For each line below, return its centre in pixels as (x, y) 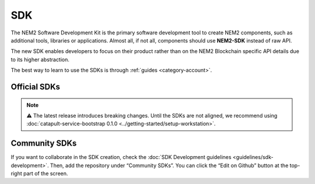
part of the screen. (46, 173)
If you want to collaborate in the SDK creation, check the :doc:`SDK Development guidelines (121, 157)
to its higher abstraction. (40, 59)
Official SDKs (36, 86)
